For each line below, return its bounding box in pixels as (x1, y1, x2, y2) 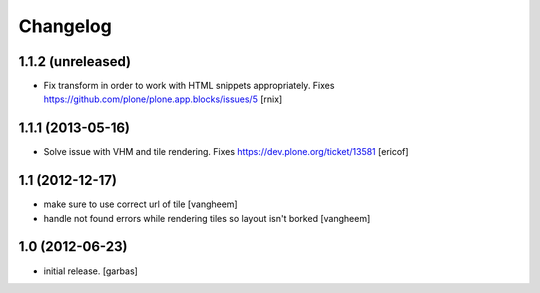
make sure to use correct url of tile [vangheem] (43, 198, 239, 210)
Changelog (18, 15, 112, 37)
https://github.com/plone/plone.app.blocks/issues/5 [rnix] (43, 93, 283, 105)
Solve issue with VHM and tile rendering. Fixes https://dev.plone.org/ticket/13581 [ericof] (43, 146, 409, 158)
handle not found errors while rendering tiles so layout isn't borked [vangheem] (43, 212, 371, 224)
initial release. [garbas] (43, 265, 139, 277)
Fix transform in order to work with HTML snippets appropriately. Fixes (43, 80, 335, 92)
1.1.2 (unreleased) (18, 53, 132, 70)
